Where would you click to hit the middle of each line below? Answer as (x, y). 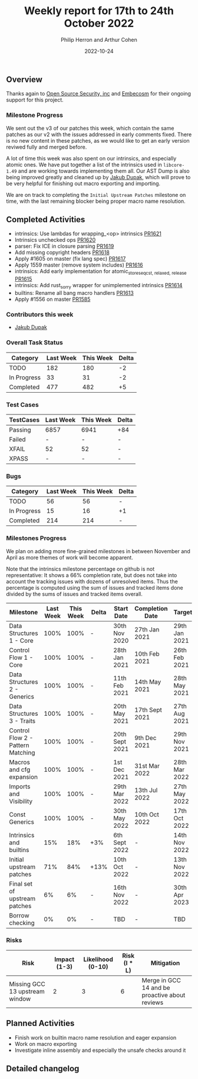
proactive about (164, 995)
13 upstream (27, 991)
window (20, 999)
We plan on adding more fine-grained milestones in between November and (98, 551)
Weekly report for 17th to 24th (99, 11)
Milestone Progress (35, 115)
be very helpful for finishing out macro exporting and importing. (83, 183)
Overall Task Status (34, 343)
